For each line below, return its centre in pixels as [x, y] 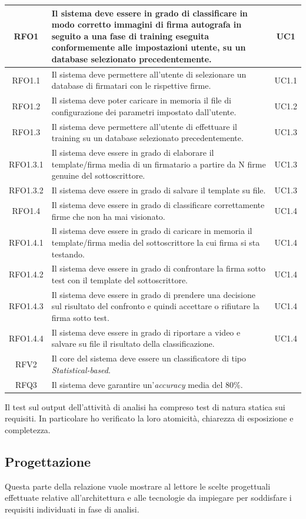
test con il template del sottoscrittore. [120, 279]
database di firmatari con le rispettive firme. [131, 86]
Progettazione [48, 461]
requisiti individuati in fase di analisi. [72, 509]
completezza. [28, 430]
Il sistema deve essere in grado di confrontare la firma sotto [159, 268]
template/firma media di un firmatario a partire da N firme [159, 164]
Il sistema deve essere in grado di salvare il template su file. [159, 190]
